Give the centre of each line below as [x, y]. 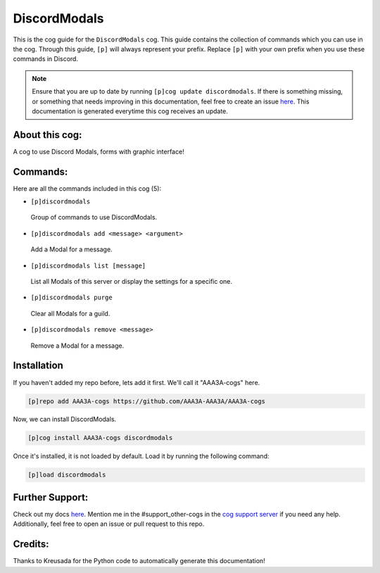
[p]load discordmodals [67, 475]
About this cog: [47, 135]
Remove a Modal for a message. [77, 346]
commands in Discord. [46, 59]
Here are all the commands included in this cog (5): [87, 188]
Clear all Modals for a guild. [70, 313]
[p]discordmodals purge [71, 298]
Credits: [31, 544]
